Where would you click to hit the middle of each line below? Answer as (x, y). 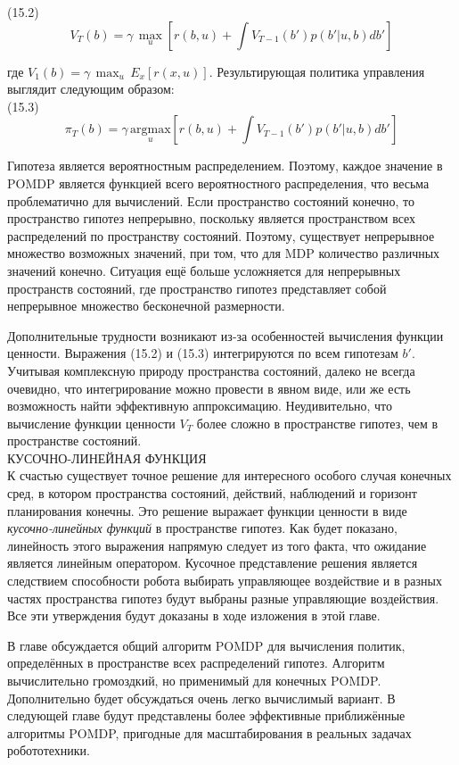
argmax (150, 130)
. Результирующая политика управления (317, 71)
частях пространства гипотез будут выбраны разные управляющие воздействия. (223, 598)
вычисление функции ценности (91, 423)
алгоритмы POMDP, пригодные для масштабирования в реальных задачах (209, 732)
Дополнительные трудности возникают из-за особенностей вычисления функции (225, 335)
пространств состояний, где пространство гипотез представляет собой (197, 288)
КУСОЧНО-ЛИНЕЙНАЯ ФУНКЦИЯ (107, 457)
